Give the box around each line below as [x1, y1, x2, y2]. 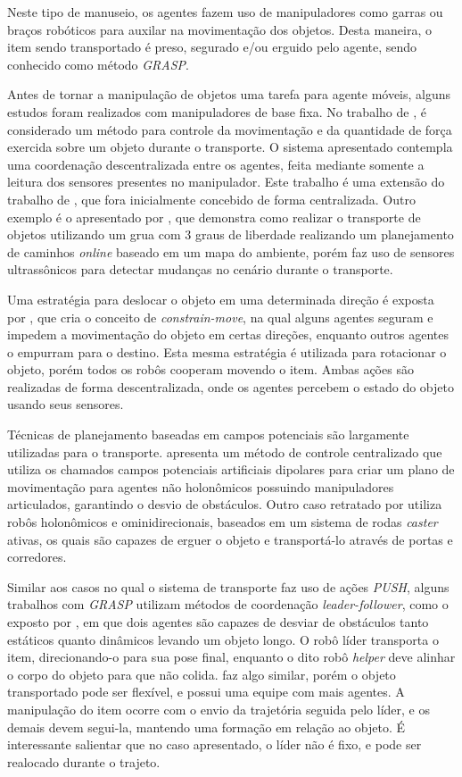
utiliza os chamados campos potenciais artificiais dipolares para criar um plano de [7, 460, 455, 479]
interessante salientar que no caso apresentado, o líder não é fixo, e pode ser [7, 735, 422, 754]
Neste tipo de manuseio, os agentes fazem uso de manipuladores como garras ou [7, 3, 443, 21]
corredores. [7, 547, 67, 566]
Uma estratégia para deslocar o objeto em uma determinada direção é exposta [7, 289, 434, 308]
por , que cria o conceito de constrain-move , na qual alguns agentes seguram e [7, 307, 433, 326]
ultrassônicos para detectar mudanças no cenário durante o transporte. [7, 260, 393, 279]
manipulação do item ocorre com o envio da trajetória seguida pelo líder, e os [7, 699, 430, 718]
